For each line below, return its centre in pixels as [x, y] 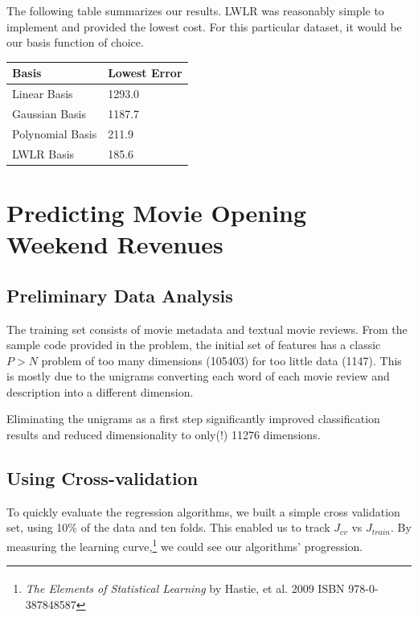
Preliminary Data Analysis [120, 295]
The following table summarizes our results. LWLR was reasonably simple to [195, 10]
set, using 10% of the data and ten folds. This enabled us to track [168, 527]
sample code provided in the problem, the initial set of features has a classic [194, 345]
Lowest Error [145, 73]
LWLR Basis [43, 153]
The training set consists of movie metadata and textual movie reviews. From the [207, 329]
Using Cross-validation [102, 478]
